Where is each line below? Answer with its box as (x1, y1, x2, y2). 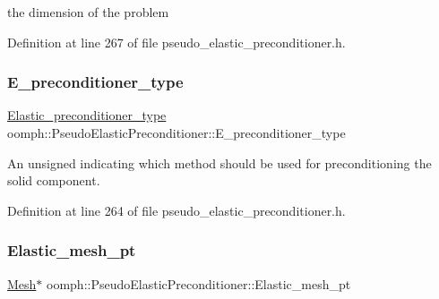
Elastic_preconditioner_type (7, 106, 167, 124)
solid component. (7, 171, 100, 190)
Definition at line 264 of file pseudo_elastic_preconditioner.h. (7, 201, 346, 219)
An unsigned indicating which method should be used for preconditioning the (7, 153, 432, 172)
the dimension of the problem (7, 3, 169, 21)
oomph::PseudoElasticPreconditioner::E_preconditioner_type (7, 124, 346, 141)
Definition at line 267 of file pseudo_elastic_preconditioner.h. (7, 32, 346, 51)
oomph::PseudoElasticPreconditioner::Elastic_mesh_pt (47, 274, 351, 293)
